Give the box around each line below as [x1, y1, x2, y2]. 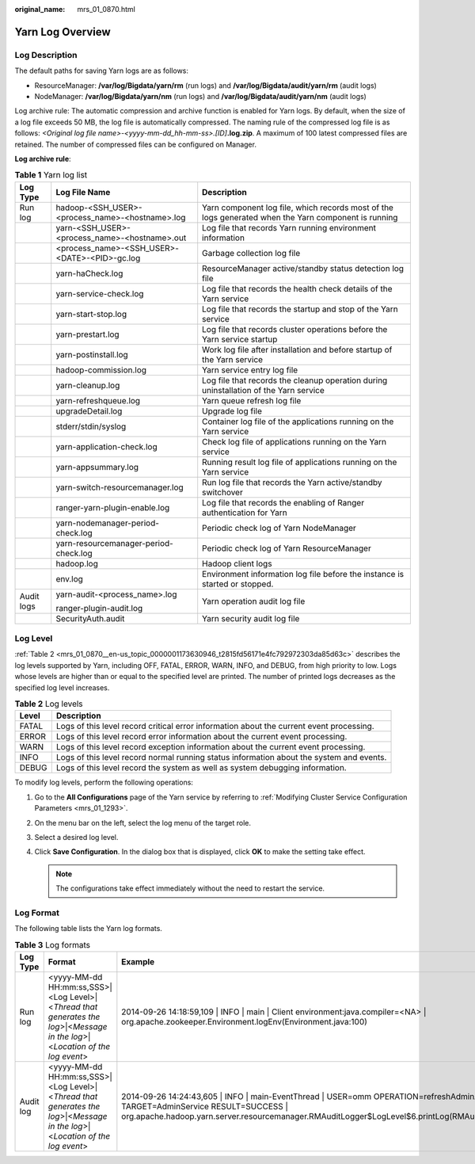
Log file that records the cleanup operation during [202, 375, 388, 386]
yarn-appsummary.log [55, 461, 139, 472]
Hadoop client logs [202, 558, 272, 569]
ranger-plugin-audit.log [55, 602, 143, 613]
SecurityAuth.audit [55, 613, 125, 624]
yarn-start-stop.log [55, 308, 127, 319]
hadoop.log [55, 558, 99, 569]
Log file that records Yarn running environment [202, 222, 376, 233]
